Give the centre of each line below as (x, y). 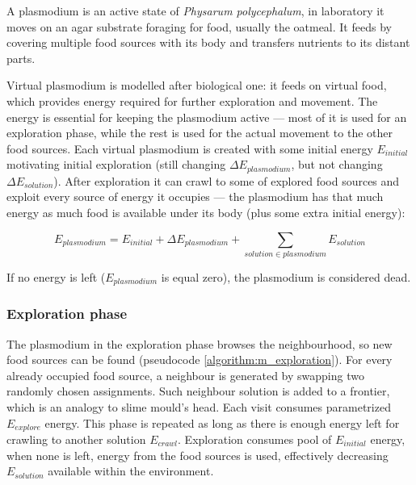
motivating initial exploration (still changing (116, 164)
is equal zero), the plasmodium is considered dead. (286, 276)
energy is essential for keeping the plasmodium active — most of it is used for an (207, 117)
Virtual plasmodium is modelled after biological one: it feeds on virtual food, (197, 85)
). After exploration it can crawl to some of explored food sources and (227, 180)
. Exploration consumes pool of (255, 439)
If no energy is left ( (56, 276)
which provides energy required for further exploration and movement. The (192, 100)
